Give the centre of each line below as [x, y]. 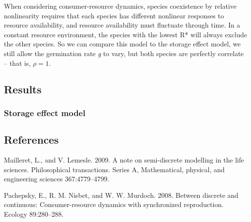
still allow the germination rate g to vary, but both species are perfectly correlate [124, 53]
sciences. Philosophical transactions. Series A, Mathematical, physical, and [114, 169]
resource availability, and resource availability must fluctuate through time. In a [122, 25]
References [31, 140]
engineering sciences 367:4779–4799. [57, 179]
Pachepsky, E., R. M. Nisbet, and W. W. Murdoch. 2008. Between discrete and [121, 195]
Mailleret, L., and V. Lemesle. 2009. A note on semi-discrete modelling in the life [124, 159]
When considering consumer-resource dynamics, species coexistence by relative [120, 6]
